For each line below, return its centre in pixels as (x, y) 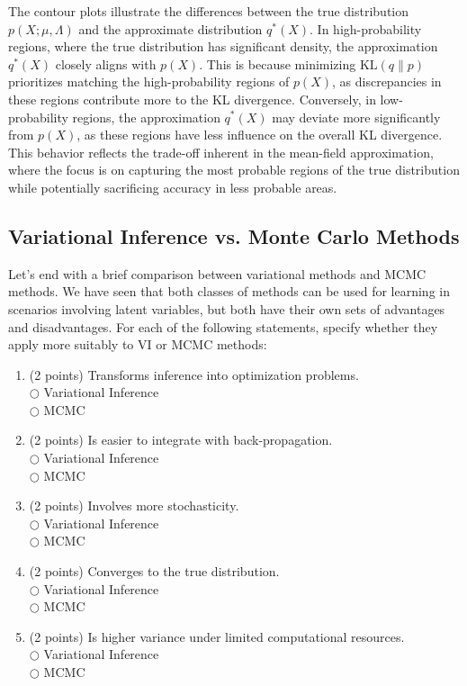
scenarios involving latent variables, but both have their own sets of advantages (227, 308)
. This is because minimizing (278, 63)
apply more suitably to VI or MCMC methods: (138, 344)
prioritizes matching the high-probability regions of (149, 81)
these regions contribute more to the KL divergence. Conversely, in (192, 99)
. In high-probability (366, 28)
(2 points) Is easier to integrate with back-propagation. (181, 440)
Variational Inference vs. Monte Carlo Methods (234, 235)
